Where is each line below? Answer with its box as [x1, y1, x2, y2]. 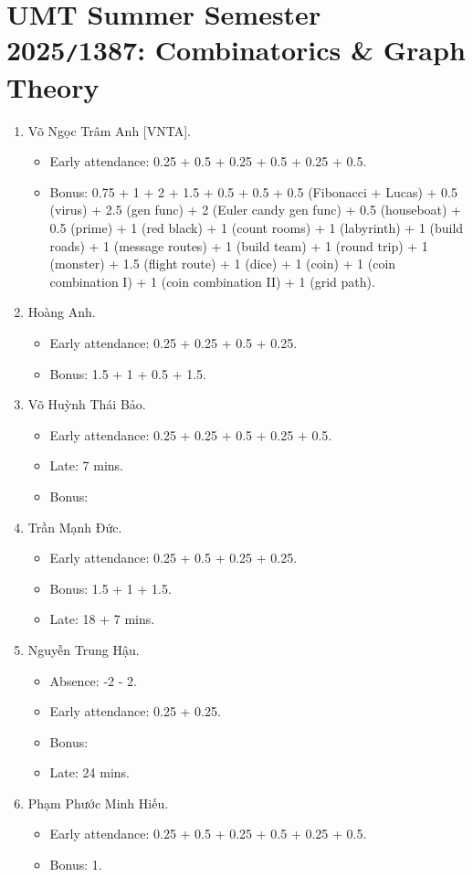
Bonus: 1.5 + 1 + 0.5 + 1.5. [49, 364, 206, 383]
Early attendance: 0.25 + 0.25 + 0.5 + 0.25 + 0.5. [49, 425, 332, 444]
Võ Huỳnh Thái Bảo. [27, 395, 146, 414]
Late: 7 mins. [49, 456, 123, 475]
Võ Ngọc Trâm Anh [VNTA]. [27, 121, 191, 140]
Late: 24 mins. [49, 763, 130, 782]
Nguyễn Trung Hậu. [27, 639, 140, 659]
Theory [6, 68, 100, 105]
